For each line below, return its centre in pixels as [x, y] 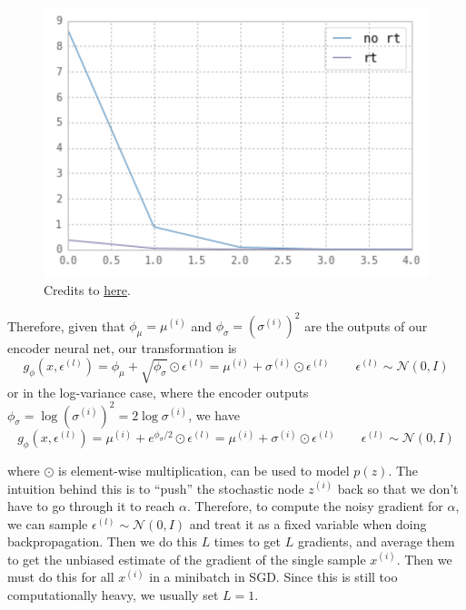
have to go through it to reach [91, 506]
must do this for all [61, 577]
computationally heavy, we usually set [113, 595]
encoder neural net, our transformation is [122, 348]
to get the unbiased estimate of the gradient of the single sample [187, 559]
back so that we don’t [398, 488]
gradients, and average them [376, 541]
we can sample [48, 523]
